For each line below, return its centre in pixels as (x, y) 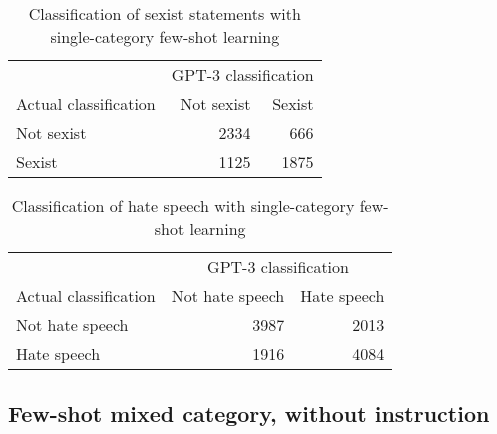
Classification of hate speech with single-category (183, 205)
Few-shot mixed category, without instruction (249, 413)
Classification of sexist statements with (164, 13)
